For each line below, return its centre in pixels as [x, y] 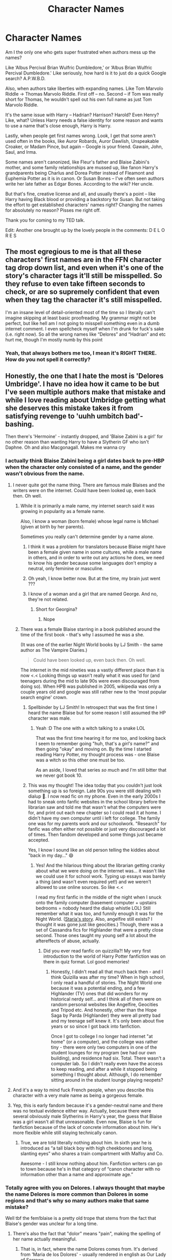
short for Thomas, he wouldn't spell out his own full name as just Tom [79, 99]
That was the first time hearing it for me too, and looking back [101, 738]
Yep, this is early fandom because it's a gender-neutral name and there [88, 1105]
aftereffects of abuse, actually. [68, 941]
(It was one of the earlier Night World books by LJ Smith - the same [91, 644]
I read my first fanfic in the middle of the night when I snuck [99, 897]
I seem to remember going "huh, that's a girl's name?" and [97, 743]
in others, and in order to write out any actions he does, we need [96, 557]
